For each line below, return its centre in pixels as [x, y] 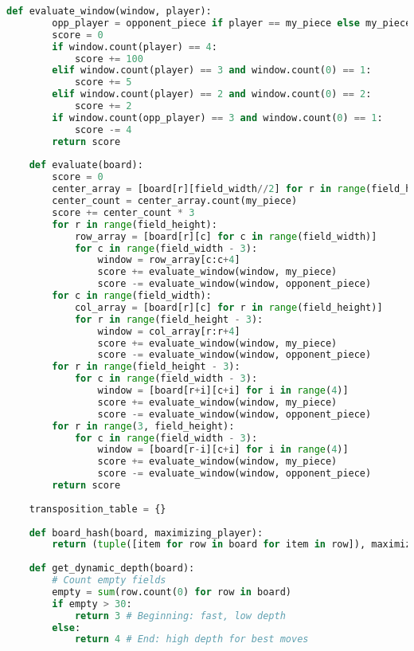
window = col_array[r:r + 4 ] [169, 331]
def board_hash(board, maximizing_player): [146, 533]
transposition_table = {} [98, 509]
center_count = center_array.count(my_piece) [175, 201]
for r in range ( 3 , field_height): [143, 426]
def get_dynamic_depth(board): [112, 569]
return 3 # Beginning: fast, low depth [180, 616]
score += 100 [109, 59]
